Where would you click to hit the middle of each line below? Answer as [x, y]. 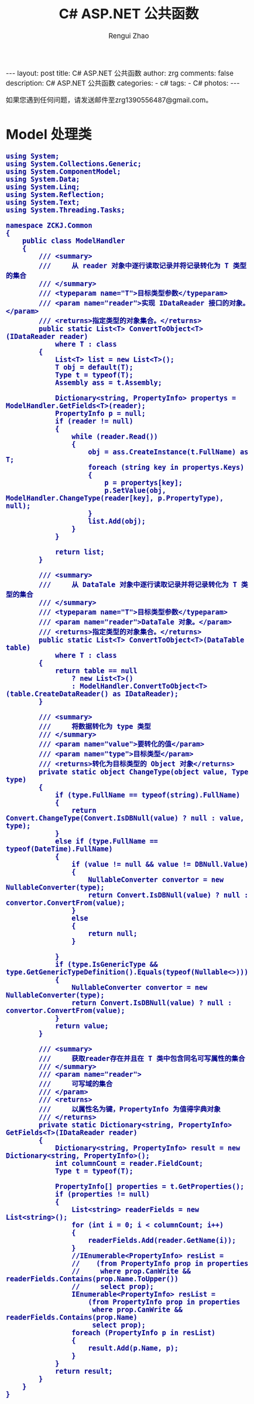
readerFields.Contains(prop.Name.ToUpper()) [92, 1279]
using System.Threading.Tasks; [66, 210]
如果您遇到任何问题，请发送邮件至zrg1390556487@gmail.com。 [109, 100]
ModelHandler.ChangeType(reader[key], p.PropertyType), [115, 498]
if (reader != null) [94, 421]
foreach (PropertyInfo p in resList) [143, 1333]
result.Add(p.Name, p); [133, 1348]
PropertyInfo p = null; [100, 413]
